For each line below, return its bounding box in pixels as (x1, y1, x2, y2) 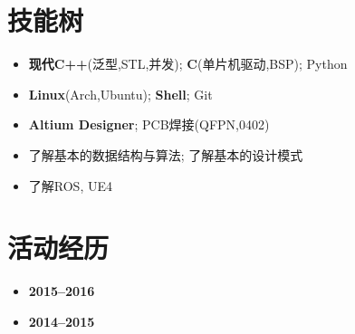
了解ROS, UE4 (28, 176, 112, 195)
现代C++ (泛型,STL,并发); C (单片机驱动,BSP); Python (28, 54, 348, 73)
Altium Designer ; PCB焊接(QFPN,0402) (28, 115, 270, 134)
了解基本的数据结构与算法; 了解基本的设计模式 (28, 145, 303, 164)
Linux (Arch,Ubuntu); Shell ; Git (28, 84, 213, 103)
